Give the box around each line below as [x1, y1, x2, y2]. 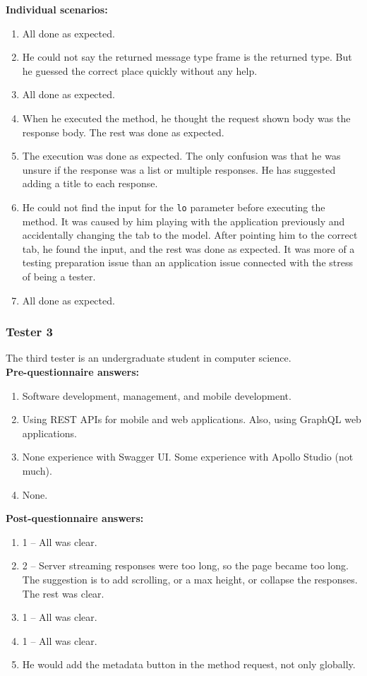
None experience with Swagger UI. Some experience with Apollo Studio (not [22, 449, 354, 464]
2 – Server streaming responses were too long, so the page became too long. [22, 558, 349, 573]
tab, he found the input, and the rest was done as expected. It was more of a [22, 241, 355, 256]
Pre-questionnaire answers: [6, 364, 140, 379]
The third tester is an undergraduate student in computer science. [6, 350, 291, 365]
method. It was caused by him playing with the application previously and [22, 213, 345, 228]
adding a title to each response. [22, 176, 158, 191]
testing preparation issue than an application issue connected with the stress [22, 255, 353, 270]
